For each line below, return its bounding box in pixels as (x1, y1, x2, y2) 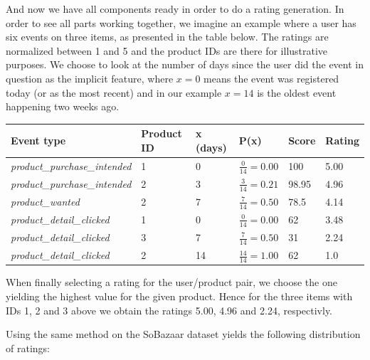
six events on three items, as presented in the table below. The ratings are (6, 29, 329, 44)
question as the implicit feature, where (6, 70, 174, 85)
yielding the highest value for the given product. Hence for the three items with (6, 289, 353, 303)
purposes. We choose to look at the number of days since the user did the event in (6, 57, 364, 72)
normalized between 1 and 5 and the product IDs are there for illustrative (6, 43, 328, 58)
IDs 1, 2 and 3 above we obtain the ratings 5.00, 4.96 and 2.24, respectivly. (6, 302, 333, 317)
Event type (11, 133, 66, 148)
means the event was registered (203, 70, 339, 85)
